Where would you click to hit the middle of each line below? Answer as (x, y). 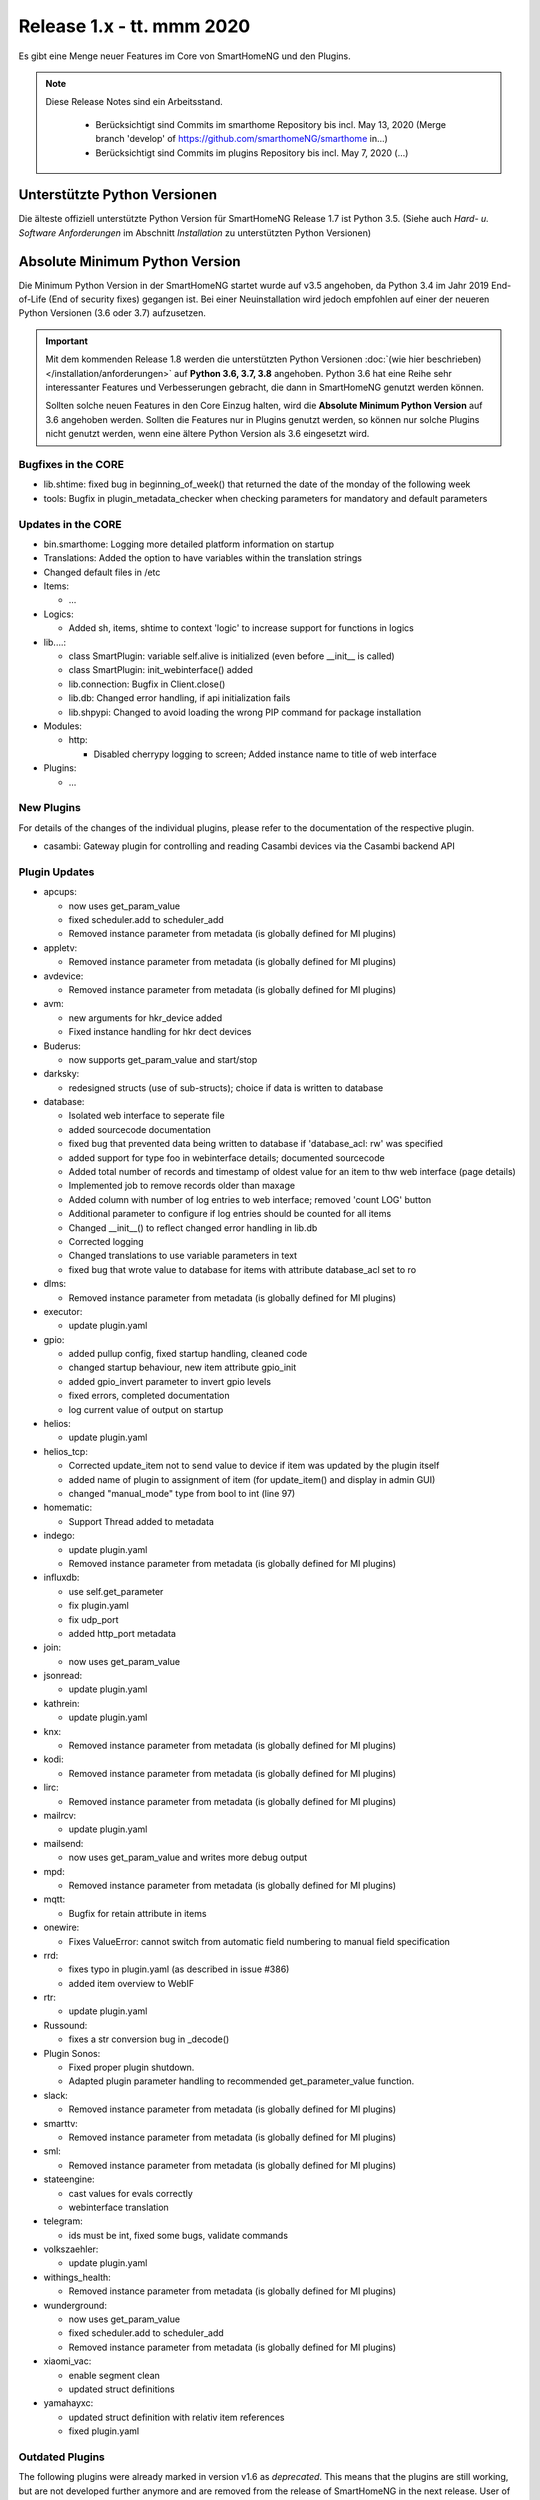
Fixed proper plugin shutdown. (131, 2067)
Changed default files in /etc (102, 572)
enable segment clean (114, 2375)
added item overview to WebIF (131, 1983)
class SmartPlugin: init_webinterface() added (161, 670)
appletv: (60, 947)
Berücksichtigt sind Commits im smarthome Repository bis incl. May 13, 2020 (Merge (271, 124)
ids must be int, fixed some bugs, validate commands (178, 2235)
